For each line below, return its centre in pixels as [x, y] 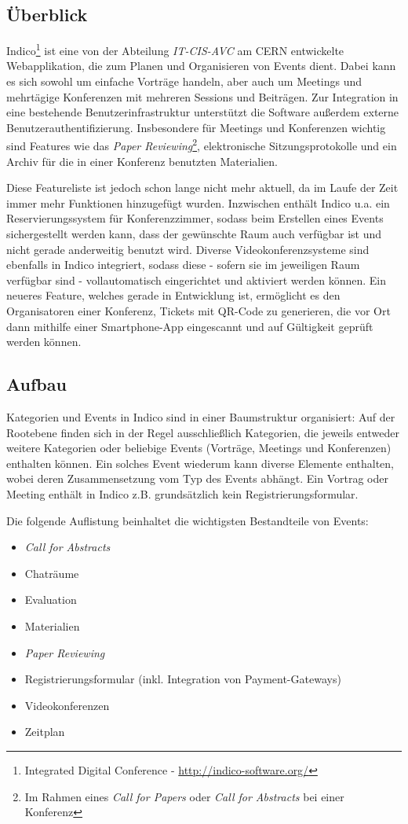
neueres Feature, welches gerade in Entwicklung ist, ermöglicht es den [173, 295]
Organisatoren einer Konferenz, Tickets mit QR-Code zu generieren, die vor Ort [199, 311]
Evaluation [51, 600]
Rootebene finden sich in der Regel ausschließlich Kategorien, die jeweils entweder [203, 432]
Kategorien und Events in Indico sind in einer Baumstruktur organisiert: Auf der [201, 417]
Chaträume [52, 573]
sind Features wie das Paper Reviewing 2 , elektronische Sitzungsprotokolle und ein [202, 145]
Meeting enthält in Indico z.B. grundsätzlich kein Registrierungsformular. [182, 493]
